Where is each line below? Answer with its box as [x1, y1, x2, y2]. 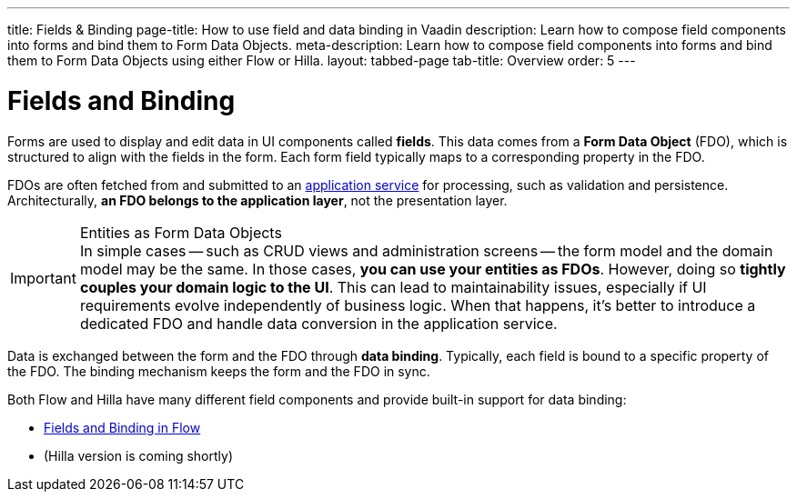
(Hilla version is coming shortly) [44, 447, 234, 464]
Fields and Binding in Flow [44, 419, 201, 435]
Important [10, 268, 76, 287]
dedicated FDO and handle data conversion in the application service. [79, 314, 558, 333]
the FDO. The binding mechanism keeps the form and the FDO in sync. [7, 363, 430, 379]
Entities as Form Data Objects [79, 223, 282, 242]
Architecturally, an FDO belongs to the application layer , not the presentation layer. [7, 192, 508, 208]
